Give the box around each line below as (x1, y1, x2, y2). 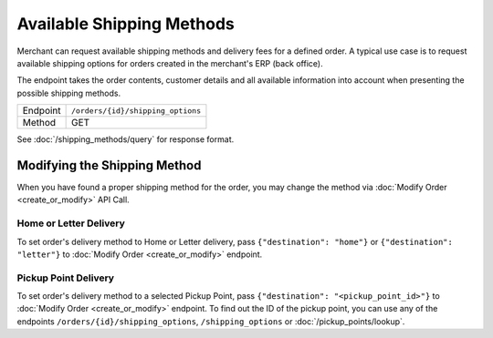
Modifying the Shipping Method (16, 158, 202, 173)
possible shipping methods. (16, 87, 121, 98)
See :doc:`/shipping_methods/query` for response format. (16, 134, 235, 145)
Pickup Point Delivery (16, 271, 114, 284)
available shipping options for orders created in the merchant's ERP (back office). (16, 57, 323, 68)
